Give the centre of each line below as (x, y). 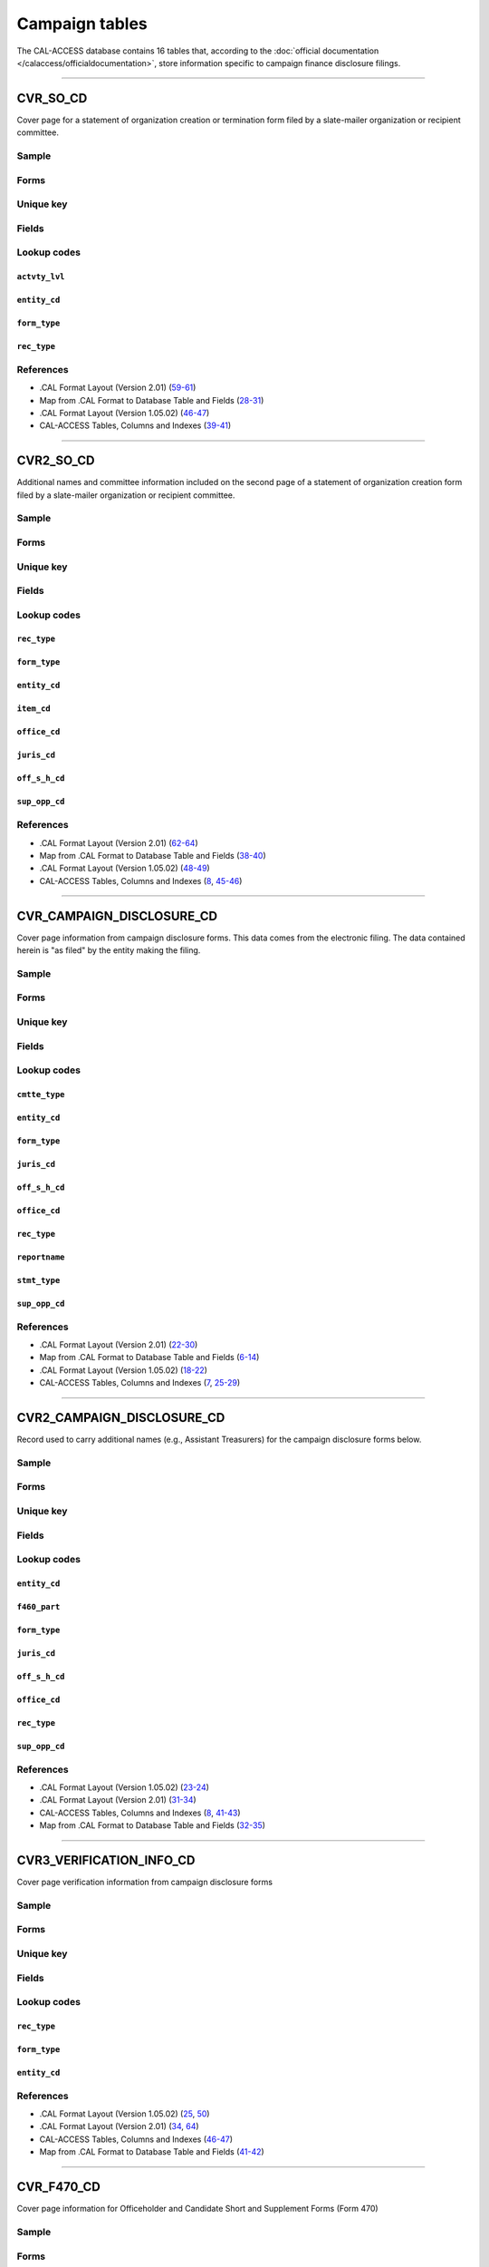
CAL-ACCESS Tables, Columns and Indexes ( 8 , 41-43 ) (140, 1813)
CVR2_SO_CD (56, 461)
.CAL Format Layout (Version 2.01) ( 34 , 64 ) (119, 2126)
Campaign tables (82, 24)
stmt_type (38, 1280)
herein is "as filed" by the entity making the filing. (109, 950)
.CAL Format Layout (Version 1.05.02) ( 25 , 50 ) (125, 2114)
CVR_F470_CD (59, 2187)
